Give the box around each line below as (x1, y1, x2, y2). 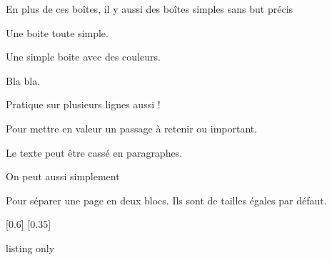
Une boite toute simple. (6, 25, 109, 40)
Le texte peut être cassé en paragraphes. (6, 145, 183, 160)
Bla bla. (6, 73, 41, 88)
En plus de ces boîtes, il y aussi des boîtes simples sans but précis (6, 1, 293, 16)
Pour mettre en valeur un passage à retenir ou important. (6, 120, 258, 135)
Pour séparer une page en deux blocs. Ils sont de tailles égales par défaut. (6, 192, 327, 207)
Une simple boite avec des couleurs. (6, 49, 161, 64)
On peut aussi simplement (6, 169, 120, 184)
